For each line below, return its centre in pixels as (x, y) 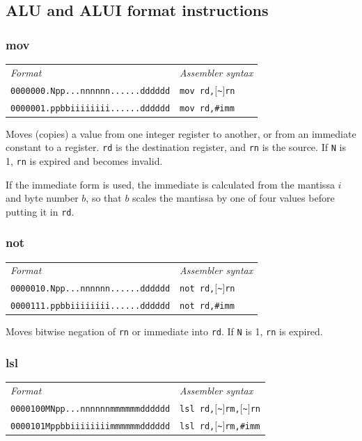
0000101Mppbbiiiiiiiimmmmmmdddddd (90, 426)
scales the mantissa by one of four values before (234, 198)
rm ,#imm (243, 426)
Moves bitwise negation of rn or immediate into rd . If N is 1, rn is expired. (164, 331)
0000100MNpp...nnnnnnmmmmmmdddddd (90, 409)
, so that (104, 198)
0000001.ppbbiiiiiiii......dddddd (90, 108)
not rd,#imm (207, 306)
